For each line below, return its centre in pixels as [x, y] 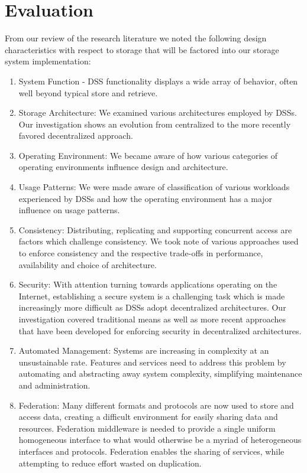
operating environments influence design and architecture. [123, 167]
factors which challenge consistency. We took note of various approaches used [159, 241]
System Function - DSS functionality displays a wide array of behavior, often [158, 81]
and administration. [54, 385]
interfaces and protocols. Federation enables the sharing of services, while [151, 451]
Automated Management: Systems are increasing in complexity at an [144, 350]
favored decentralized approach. [76, 136]
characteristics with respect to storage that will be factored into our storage [142, 49]
